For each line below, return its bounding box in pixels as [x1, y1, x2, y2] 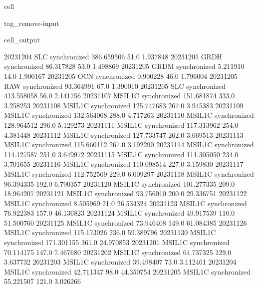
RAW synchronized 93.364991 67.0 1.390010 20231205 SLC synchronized [4, 80, 226, 91]
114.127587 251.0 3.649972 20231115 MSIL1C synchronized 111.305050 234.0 [4, 149, 239, 159]
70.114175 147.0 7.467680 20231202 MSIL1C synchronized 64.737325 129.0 [4, 247, 232, 257]
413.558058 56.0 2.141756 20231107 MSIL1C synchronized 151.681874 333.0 [4, 90, 235, 101]
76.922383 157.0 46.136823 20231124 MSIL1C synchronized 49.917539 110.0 [4, 208, 235, 218]
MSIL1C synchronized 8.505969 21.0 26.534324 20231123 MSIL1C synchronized [4, 198, 247, 208]
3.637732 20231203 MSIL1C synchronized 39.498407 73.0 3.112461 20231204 [4, 257, 237, 267]
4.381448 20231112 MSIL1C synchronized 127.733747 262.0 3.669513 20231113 [4, 129, 244, 140]
